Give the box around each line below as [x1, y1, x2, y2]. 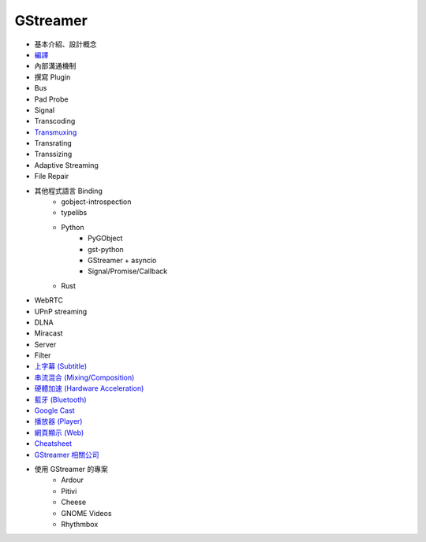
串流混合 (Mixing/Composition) [34, 373, 135, 382]
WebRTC [34, 295, 63, 305]
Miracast [34, 329, 63, 338]
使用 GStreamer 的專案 [34, 465, 108, 473]
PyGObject [88, 233, 123, 243]
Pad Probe [34, 95, 69, 104]
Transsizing [34, 150, 73, 159]
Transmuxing [34, 127, 77, 137]
